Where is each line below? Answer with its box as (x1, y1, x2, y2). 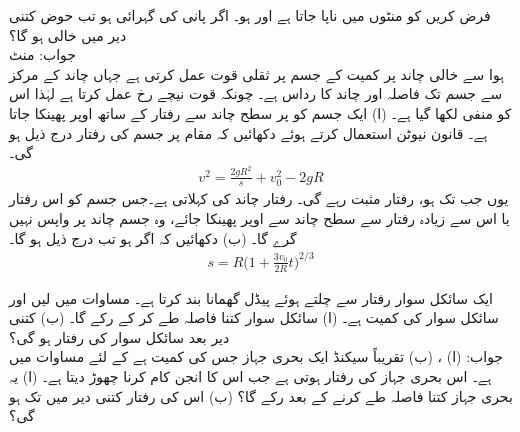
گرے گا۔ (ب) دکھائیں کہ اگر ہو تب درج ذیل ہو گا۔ (9, 227, 297, 248)
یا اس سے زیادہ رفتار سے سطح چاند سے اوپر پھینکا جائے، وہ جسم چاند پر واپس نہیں (9, 208, 510, 229)
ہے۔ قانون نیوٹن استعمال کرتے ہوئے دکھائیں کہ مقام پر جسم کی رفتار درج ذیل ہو (9, 122, 488, 143)
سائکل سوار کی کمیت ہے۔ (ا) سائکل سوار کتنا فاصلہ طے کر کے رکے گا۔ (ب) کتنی (9, 307, 499, 328)
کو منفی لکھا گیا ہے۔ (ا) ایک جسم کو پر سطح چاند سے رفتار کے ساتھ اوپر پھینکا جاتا (9, 102, 512, 123)
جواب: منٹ (9, 44, 76, 65)
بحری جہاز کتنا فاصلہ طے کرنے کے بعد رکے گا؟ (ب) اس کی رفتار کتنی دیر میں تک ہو (9, 385, 513, 406)
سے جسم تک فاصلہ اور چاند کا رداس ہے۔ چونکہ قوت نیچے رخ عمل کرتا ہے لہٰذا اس (9, 83, 503, 104)
